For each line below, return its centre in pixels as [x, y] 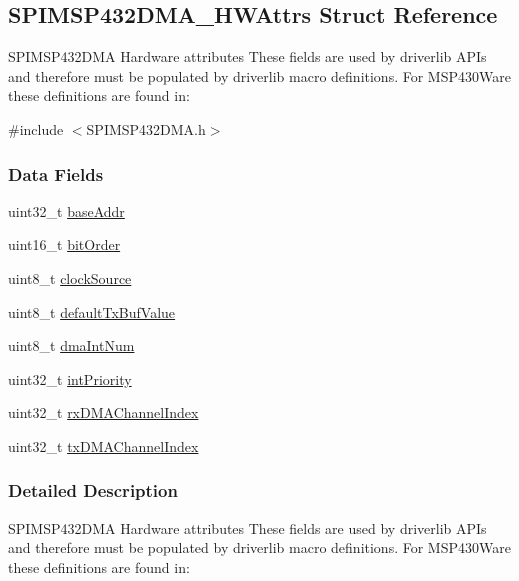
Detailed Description [93, 490]
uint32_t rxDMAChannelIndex [103, 412]
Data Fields [56, 173]
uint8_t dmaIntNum [71, 345]
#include [36, 128]
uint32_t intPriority [70, 378]
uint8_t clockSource [70, 277]
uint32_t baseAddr [66, 210]
